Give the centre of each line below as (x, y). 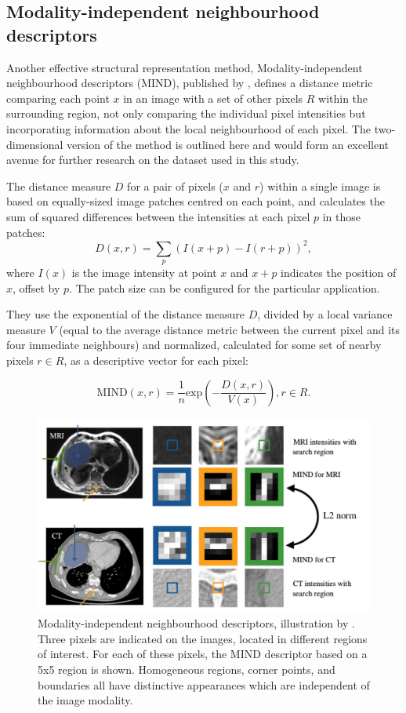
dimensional (35, 144)
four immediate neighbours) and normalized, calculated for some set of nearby (194, 345)
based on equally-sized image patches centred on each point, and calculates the (196, 201)
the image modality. (85, 700)
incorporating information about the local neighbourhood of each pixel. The (188, 128)
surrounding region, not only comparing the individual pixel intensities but (186, 113)
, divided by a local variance (325, 314)
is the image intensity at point (144, 273)
